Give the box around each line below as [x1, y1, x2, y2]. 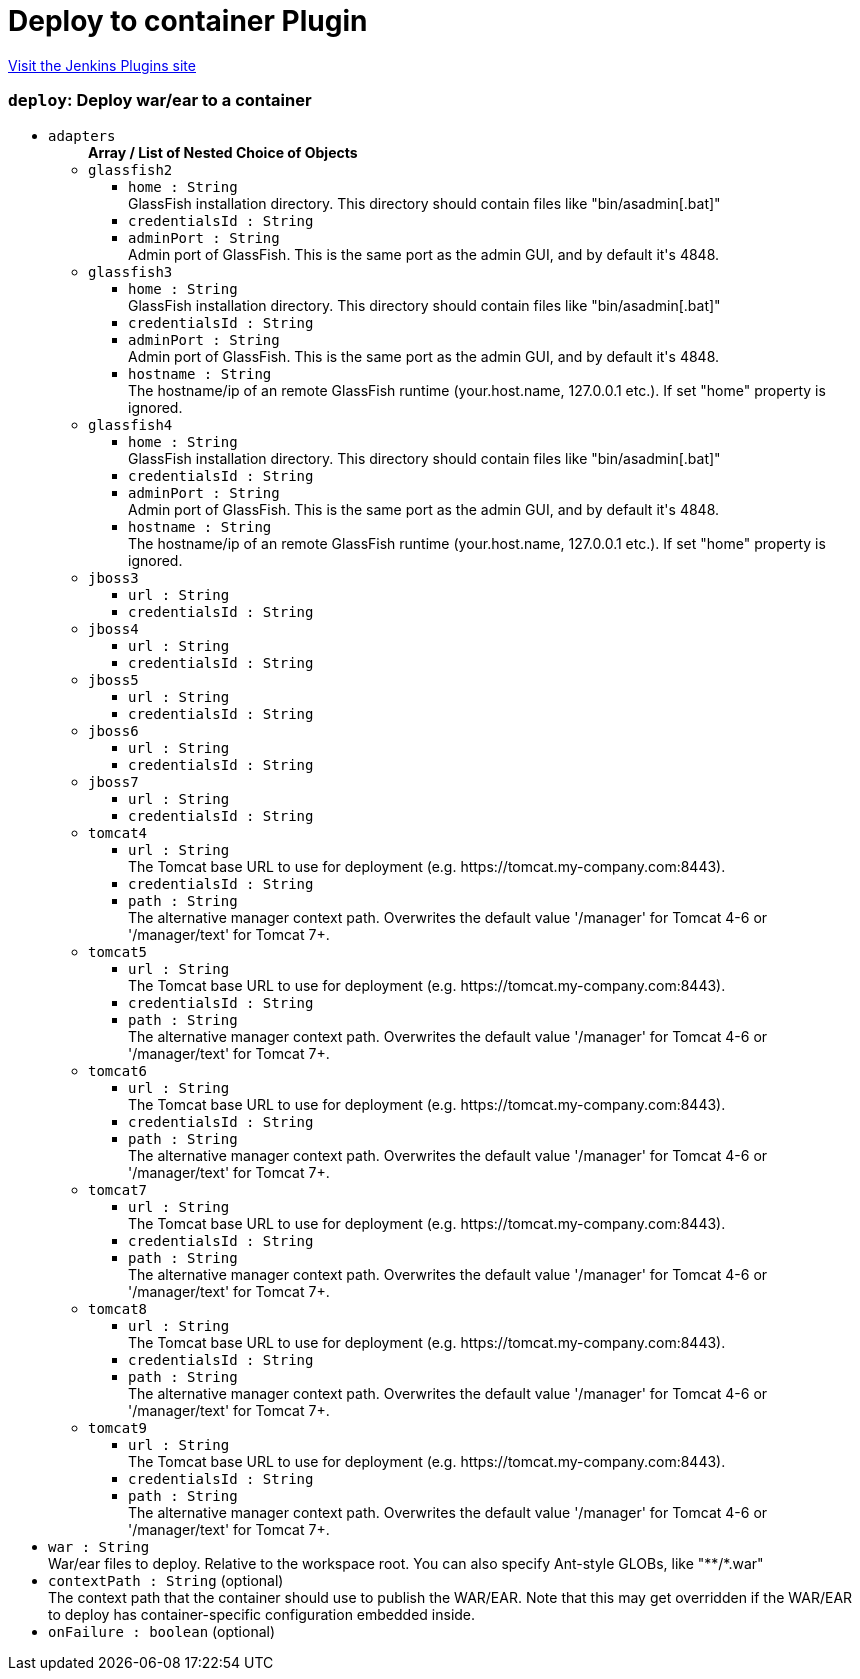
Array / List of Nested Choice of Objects [88, 143, 358, 161]
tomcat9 [88, 1419, 148, 1436]
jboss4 [88, 620, 139, 637]
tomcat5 [88, 943, 148, 960]
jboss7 [88, 773, 139, 790]
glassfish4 [88, 416, 173, 433]
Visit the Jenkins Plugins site [8, 56, 196, 74]
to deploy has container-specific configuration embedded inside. [48, 1605, 476, 1623]
